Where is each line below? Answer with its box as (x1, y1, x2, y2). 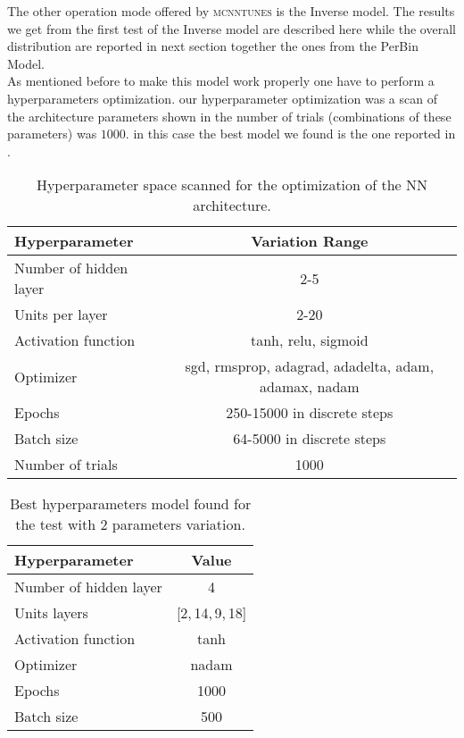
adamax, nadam (260, 376, 360, 398)
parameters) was (7, 124, 97, 143)
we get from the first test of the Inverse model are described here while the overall (7, 19, 456, 38)
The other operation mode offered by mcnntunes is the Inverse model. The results (7, 2, 455, 20)
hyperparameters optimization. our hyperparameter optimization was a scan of (7, 88, 437, 107)
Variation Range (251, 231, 369, 252)
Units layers (14, 602, 88, 624)
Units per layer (14, 304, 108, 325)
